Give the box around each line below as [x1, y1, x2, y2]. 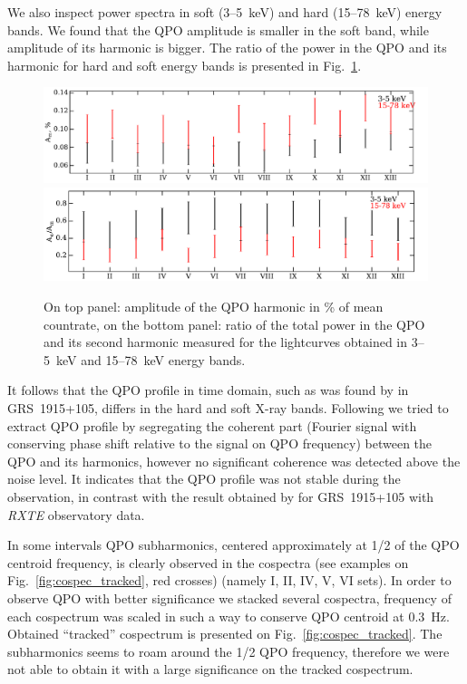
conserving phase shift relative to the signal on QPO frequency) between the [7, 434, 433, 453]
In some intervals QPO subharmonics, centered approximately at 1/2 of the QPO [7, 535, 460, 554]
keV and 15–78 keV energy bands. [55, 350, 246, 369]
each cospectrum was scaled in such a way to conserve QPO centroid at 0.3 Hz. [7, 606, 450, 625]
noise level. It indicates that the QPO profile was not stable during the [7, 469, 401, 488]
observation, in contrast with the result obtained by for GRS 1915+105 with [7, 487, 434, 506]
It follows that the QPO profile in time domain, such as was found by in [7, 381, 409, 400]
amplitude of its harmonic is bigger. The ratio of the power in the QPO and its [7, 38, 447, 57]
